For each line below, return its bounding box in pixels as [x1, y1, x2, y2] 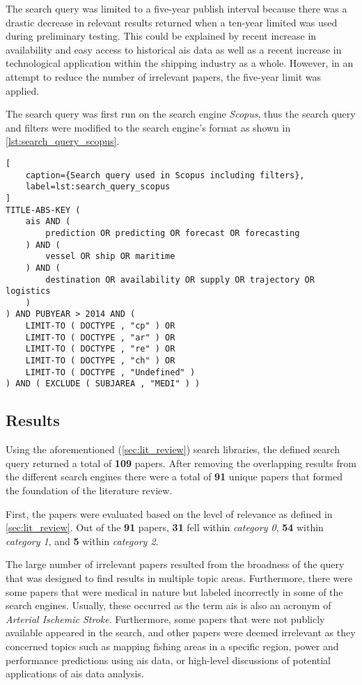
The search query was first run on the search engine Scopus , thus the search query [6, 107, 356, 121]
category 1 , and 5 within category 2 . [6, 533, 159, 548]
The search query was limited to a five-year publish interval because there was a [6, 1, 347, 15]
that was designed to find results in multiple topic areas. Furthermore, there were [6, 571, 353, 585]
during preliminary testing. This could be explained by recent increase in [6, 29, 317, 43]
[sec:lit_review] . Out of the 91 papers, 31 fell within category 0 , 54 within [6, 520, 324, 535]
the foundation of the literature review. [6, 483, 173, 498]
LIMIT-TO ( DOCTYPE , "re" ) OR [25, 344, 175, 354]
